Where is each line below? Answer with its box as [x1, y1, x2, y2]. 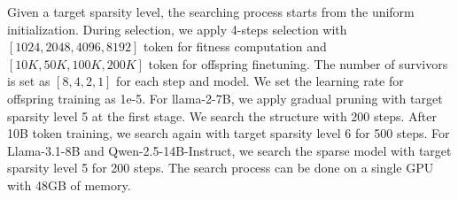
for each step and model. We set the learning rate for [116, 72, 404, 90]
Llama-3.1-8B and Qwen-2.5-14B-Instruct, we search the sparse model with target [7, 141, 452, 159]
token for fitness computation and [144, 37, 327, 56]
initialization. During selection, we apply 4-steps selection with [7, 19, 347, 38]
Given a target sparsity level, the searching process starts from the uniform [7, 3, 415, 20]
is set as [7, 72, 50, 90]
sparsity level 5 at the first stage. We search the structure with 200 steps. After [7, 106, 437, 125]
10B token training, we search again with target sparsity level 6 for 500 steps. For [7, 124, 450, 142]
